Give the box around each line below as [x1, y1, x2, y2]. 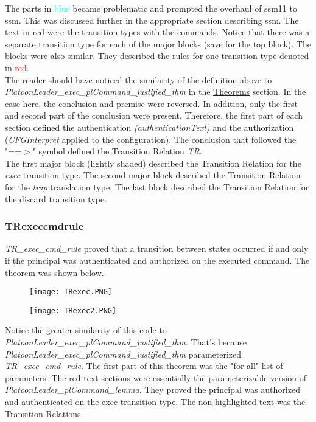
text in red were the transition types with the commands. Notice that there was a [5, 26, 310, 38]
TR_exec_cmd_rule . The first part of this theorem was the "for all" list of [5, 359, 283, 372]
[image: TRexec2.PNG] [29, 306, 117, 315]
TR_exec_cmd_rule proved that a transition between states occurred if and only [5, 242, 309, 255]
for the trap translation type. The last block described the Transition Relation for [5, 180, 309, 193]
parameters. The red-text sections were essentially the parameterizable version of [5, 371, 306, 384]
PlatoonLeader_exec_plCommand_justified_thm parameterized [5, 347, 242, 360]
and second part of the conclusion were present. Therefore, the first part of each [5, 109, 303, 122]
